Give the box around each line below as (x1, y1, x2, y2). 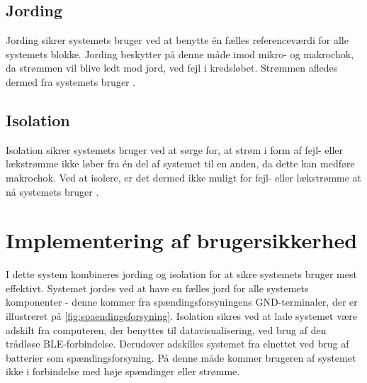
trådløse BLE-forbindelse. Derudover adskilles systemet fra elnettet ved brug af (6, 336, 349, 351)
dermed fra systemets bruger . (6, 74, 136, 89)
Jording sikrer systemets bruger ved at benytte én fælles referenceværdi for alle (6, 33, 349, 48)
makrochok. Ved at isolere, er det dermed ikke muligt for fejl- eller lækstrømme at (6, 170, 362, 184)
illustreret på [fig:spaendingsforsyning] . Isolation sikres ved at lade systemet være (6, 309, 357, 323)
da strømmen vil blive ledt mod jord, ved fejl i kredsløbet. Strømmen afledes (6, 60, 338, 75)
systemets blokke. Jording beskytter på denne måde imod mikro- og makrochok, (6, 46, 354, 61)
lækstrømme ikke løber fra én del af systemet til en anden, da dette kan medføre (6, 156, 355, 171)
